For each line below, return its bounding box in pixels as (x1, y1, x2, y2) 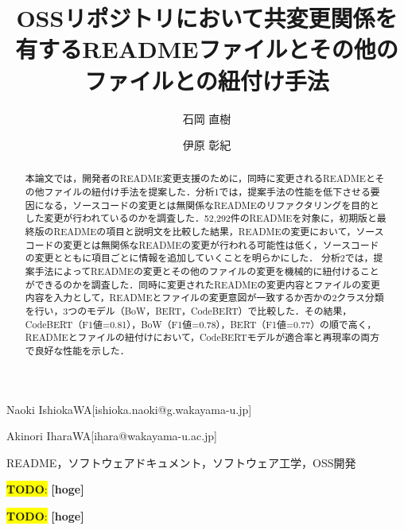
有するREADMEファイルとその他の (15, 33, 398, 65)
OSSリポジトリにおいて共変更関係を (16, 2, 398, 34)
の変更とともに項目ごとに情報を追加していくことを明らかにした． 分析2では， (25, 251, 374, 265)
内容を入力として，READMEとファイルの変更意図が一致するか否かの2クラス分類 (25, 291, 384, 304)
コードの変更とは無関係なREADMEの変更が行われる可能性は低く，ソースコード (25, 238, 379, 251)
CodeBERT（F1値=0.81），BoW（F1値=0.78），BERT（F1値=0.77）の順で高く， (25, 317, 377, 331)
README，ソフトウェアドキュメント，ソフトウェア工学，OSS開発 (6, 454, 356, 470)
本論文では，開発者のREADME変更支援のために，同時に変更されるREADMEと (25, 172, 375, 185)
